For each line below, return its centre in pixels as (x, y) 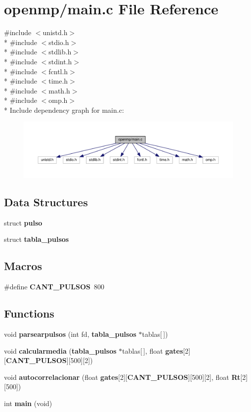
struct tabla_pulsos (37, 239)
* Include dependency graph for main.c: (64, 110)
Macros (23, 266)
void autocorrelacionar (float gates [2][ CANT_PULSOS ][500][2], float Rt (122, 377)
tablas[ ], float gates (153, 350)
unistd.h (55, 32)
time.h (58, 81)
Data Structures (46, 202)
